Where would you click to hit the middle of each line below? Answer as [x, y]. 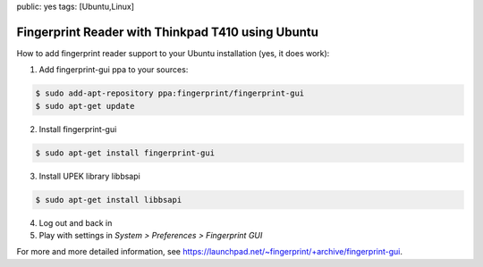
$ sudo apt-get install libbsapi [109, 200]
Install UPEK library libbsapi [89, 176]
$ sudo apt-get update [85, 106]
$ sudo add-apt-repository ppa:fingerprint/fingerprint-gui [170, 93]
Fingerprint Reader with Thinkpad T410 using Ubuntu [168, 32]
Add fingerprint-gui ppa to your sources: [114, 70]
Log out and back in [76, 222]
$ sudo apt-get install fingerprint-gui [125, 153]
